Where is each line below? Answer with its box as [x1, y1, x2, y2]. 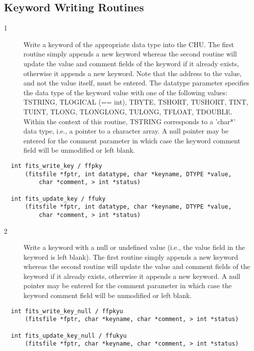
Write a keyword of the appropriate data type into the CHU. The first [23, 39, 234, 49]
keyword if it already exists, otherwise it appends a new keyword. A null [23, 270, 241, 281]
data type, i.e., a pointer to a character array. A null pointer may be [23, 126, 229, 136]
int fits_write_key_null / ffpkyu [11, 307, 123, 315]
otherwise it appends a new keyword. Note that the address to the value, [23, 68, 242, 78]
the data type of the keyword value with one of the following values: [23, 87, 228, 97]
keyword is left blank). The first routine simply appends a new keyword [23, 251, 238, 262]
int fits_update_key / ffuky [11, 195, 106, 202]
